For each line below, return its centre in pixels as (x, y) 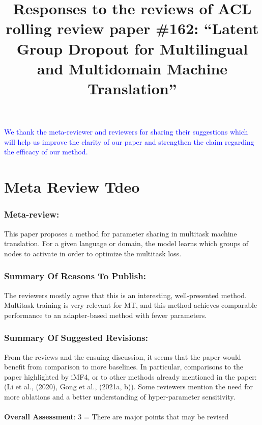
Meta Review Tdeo (72, 187)
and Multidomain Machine (132, 68)
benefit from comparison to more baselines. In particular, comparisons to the (124, 367)
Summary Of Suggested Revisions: (76, 338)
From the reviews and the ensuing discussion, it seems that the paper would (123, 356)
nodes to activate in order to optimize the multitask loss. (93, 253)
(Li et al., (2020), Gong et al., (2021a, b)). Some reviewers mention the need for (128, 387)
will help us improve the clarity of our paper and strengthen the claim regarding (129, 141)
